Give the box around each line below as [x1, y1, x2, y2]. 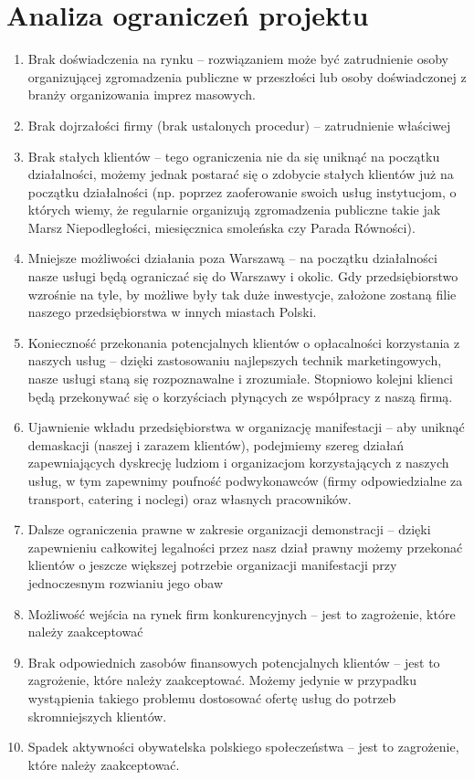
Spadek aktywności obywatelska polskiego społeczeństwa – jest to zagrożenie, [27, 737, 459, 756]
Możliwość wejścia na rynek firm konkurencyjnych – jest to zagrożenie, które [27, 604, 456, 623]
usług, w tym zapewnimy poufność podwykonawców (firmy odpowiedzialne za [27, 471, 463, 490]
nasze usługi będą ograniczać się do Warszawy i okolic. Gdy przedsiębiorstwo [27, 267, 458, 286]
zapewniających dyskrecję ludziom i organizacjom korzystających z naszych [27, 453, 449, 472]
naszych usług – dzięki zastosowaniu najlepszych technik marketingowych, [27, 351, 442, 370]
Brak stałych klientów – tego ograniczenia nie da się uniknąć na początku [27, 146, 440, 165]
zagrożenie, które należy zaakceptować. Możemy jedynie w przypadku [27, 670, 416, 690]
